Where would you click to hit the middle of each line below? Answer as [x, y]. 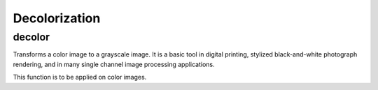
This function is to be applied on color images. [80, 77]
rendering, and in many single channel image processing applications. [114, 64]
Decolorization [57, 18]
